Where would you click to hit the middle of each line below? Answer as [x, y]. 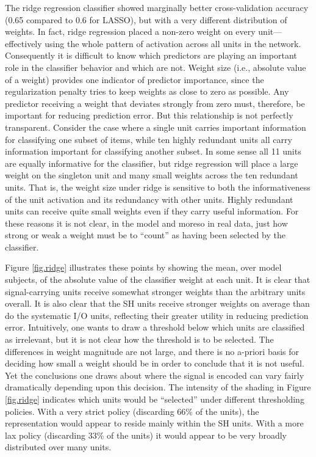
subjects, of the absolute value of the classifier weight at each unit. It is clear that [158, 280]
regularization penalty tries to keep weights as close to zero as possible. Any [147, 91]
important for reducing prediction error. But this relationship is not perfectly [149, 115]
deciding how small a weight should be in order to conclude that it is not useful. [155, 363]
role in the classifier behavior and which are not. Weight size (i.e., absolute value [156, 67]
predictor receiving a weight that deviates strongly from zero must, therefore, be [155, 103]
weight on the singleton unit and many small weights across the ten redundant [152, 175]
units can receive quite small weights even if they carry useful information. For [152, 211]
